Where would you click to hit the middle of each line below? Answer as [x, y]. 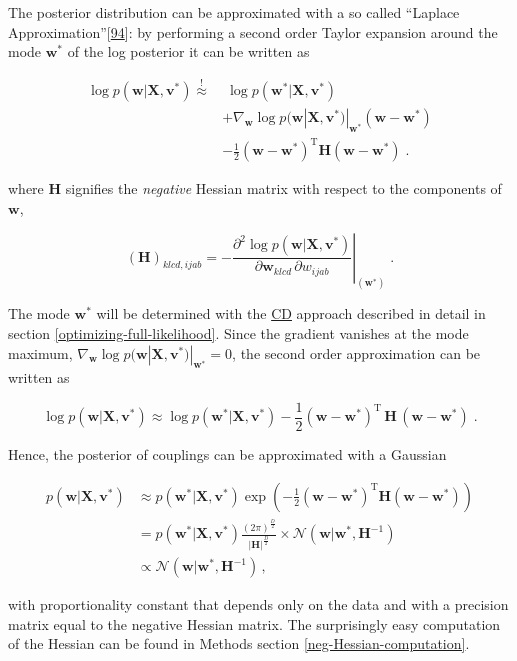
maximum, [40, 352]
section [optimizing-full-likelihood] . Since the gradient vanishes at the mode [238, 333]
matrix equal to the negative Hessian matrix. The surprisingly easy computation [254, 623]
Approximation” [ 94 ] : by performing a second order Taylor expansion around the [253, 31]
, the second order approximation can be [356, 352]
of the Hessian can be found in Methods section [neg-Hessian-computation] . [239, 643]
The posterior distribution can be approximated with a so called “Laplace [234, 12]
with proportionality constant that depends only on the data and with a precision [258, 604]
